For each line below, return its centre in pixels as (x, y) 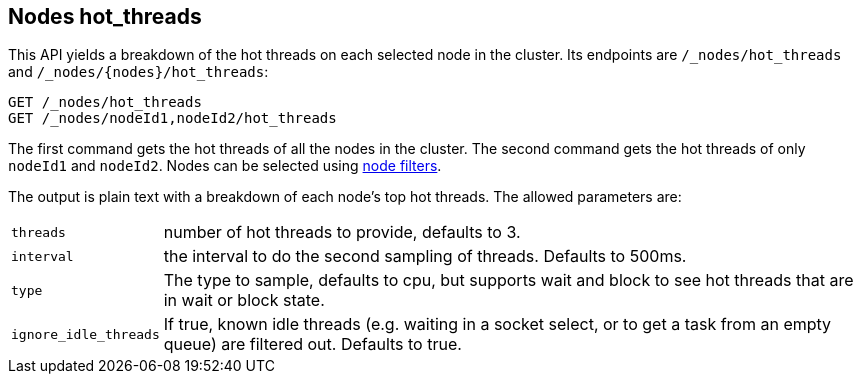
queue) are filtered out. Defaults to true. (312, 344)
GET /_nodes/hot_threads (105, 102)
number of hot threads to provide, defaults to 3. (342, 232)
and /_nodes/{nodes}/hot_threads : (138, 72)
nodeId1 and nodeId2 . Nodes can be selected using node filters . (225, 166)
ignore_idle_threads (85, 334)
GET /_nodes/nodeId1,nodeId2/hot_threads (172, 118)
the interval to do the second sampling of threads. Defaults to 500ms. (425, 256)
